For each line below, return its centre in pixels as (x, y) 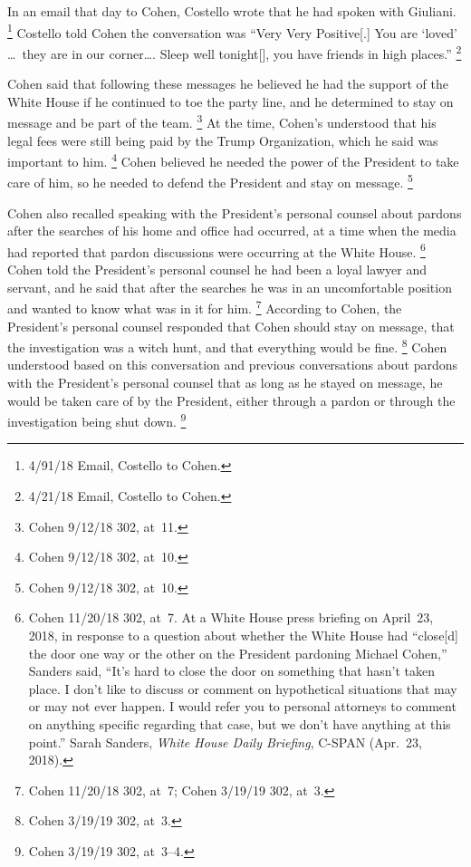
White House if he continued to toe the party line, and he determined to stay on (231, 101)
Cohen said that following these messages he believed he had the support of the (228, 84)
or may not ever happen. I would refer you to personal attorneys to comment (242, 706)
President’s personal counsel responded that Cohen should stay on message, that (231, 326)
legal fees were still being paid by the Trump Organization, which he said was (223, 140)
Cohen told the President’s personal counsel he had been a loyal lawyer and (217, 270)
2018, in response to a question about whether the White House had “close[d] (243, 635)
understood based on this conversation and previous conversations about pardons (233, 365)
